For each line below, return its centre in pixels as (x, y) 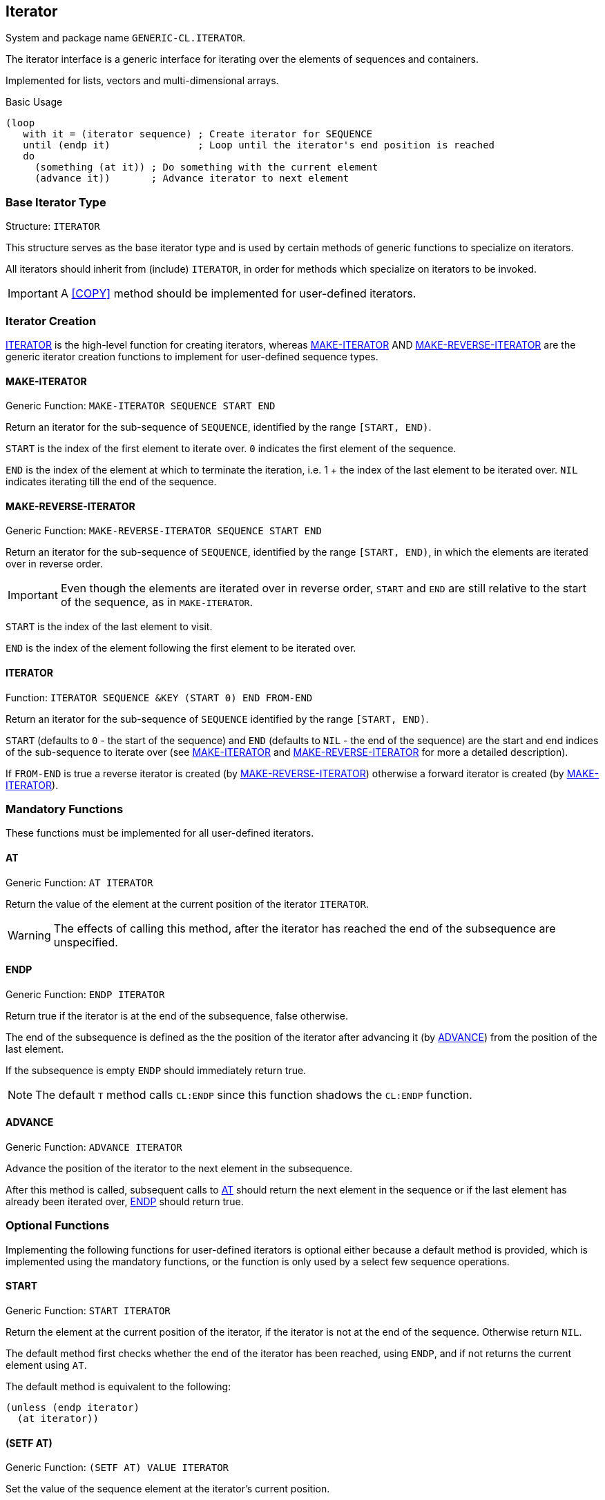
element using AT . (46, 1365)
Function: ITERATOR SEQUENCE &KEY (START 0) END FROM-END (159, 697)
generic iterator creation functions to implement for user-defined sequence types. (192, 356)
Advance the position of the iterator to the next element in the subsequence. (179, 1168)
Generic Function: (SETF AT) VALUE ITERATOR (117, 1468)
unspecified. (86, 942)
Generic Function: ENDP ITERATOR (85, 994)
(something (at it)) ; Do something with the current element (207, 167)
